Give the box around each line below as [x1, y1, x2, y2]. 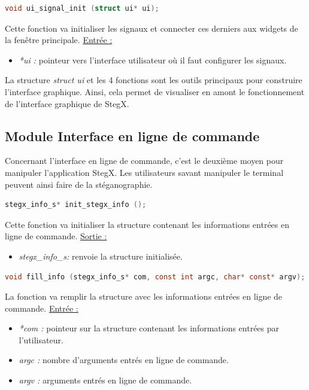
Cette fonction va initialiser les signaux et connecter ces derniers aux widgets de [5, 22, 298, 34]
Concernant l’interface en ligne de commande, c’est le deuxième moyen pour [5, 154, 284, 167]
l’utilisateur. [19, 333, 63, 346]
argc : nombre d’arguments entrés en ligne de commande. [19, 354, 229, 366]
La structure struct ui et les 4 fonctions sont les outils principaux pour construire [5, 74, 302, 86]
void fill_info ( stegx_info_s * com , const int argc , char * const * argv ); [5, 272, 305, 281]
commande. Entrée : [5, 301, 78, 314]
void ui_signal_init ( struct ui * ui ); [5, 4, 159, 13]
